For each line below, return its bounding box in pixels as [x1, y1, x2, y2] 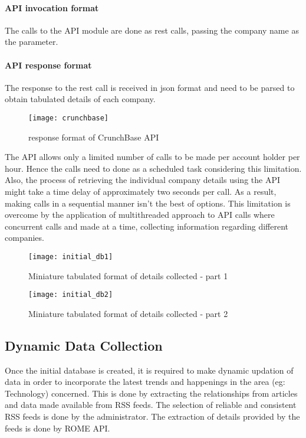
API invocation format [5, 1, 99, 14]
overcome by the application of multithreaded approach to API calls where [5, 208, 275, 221]
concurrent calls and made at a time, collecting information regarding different [5, 220, 288, 232]
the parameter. [5, 35, 58, 48]
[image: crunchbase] [28, 113, 109, 122]
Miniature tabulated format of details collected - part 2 [28, 307, 228, 319]
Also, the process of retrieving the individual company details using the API [5, 174, 280, 186]
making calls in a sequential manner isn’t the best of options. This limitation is [5, 197, 291, 209]
